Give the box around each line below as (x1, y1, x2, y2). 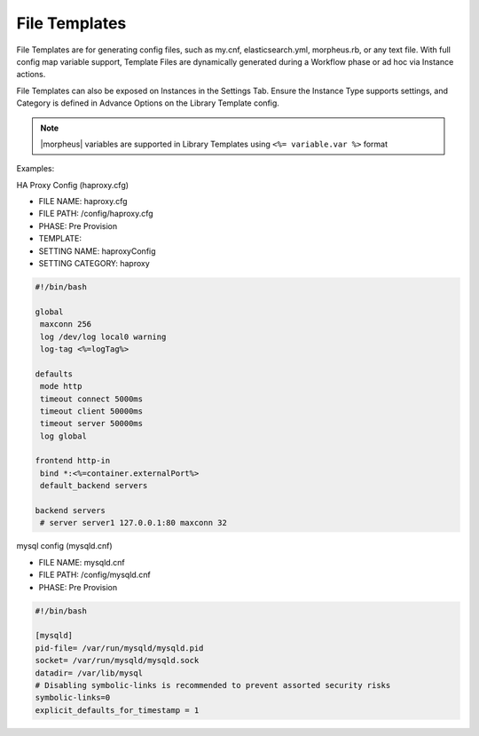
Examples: (16, 163, 55, 174)
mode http (40, 382, 82, 392)
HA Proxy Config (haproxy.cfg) (16, 179, 129, 190)
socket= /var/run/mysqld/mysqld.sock (35, 655, 200, 666)
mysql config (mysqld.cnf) (16, 541, 113, 551)
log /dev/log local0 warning (40, 331, 167, 342)
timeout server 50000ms (40, 418, 144, 429)
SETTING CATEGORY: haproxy (38, 258, 150, 269)
